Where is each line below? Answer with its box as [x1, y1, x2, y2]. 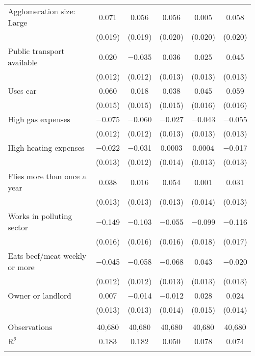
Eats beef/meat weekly [8, 250, 86, 261]
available [8, 56, 38, 68]
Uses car [8, 85, 37, 96]
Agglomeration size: [8, 5, 76, 17]
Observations [8, 321, 52, 332]
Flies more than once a [8, 170, 86, 182]
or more [8, 261, 35, 273]
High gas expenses [8, 113, 70, 125]
